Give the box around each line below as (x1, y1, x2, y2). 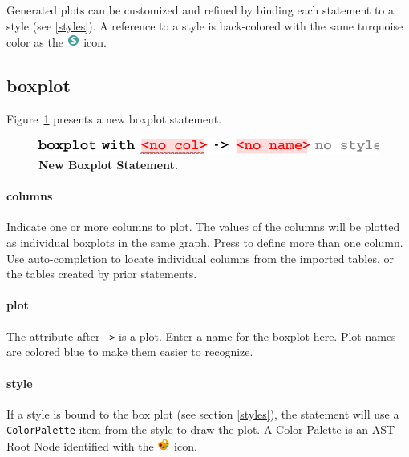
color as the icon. (6, 34, 107, 51)
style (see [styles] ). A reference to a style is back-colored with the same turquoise (6, 17, 403, 34)
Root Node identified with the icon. (6, 437, 197, 454)
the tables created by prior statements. (6, 265, 197, 282)
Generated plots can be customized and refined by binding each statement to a (6, 2, 394, 18)
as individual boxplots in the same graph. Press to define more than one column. (6, 234, 403, 251)
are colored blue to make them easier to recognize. (6, 343, 253, 360)
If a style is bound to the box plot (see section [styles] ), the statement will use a (6, 405, 399, 422)
